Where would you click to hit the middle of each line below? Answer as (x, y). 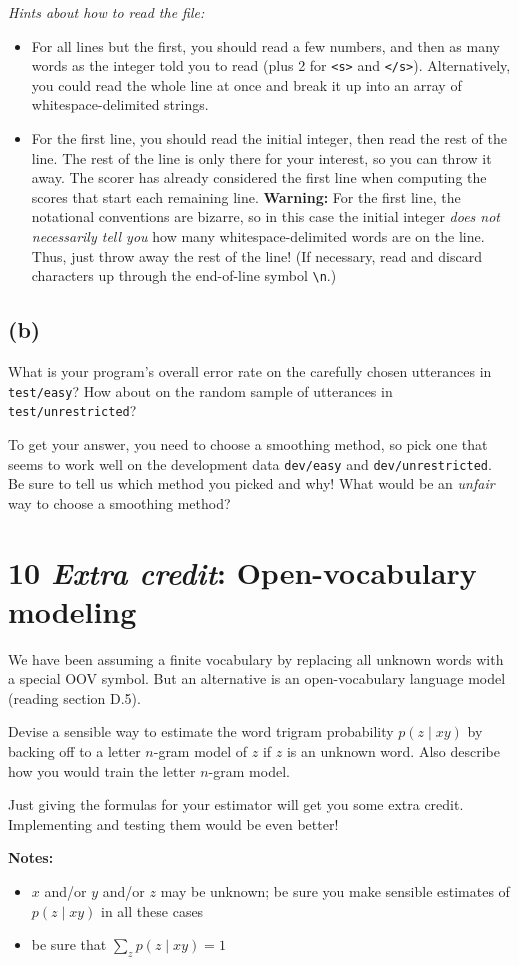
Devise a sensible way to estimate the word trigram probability (201, 731)
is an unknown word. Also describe (393, 751)
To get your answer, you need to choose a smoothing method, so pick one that (248, 443)
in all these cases (152, 910)
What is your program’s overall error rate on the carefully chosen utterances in (250, 371)
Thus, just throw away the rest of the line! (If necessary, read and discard (256, 255)
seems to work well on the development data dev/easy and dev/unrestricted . (250, 463)
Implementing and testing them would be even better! (173, 823)
